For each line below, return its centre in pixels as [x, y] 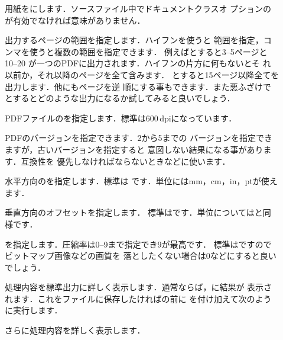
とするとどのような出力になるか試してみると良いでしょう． [120, 98]
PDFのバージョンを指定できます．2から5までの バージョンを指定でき [139, 138]
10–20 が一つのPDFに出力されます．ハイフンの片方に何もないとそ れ [138, 63]
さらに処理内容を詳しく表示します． [75, 330]
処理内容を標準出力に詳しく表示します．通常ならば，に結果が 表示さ [139, 287]
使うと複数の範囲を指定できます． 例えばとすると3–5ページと [148, 51]
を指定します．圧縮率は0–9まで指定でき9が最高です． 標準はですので [138, 244]
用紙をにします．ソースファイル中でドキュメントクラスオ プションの [138, 8]
